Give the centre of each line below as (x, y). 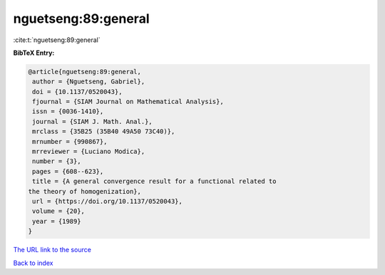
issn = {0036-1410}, (68, 111)
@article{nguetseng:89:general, (85, 72)
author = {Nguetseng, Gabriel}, (89, 82)
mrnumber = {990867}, (70, 141)
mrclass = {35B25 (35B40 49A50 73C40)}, (104, 131)
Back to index (33, 263)
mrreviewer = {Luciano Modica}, (89, 152)
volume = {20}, (59, 211)
